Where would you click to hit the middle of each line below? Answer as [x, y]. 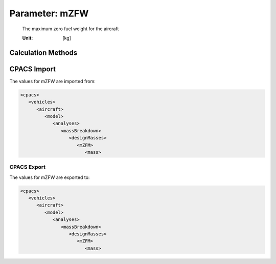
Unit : [28, 38]
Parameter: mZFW [49, 13]
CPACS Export [28, 167]
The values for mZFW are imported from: [52, 81]
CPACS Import [33, 69]
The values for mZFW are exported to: [50, 177]
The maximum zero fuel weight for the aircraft [71, 29]
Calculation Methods [43, 53]
